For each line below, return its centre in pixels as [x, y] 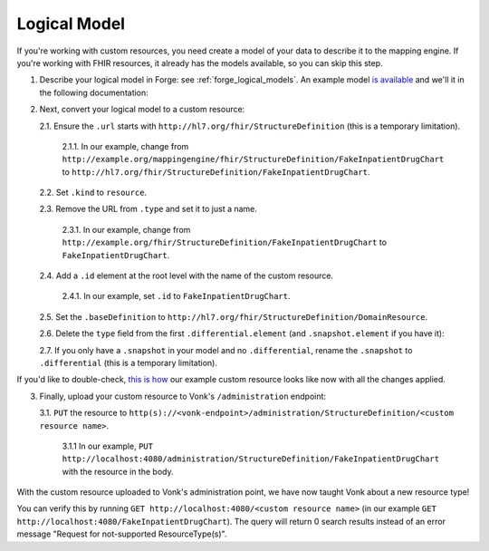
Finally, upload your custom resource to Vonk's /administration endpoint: [182, 396]
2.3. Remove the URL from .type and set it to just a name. [149, 209]
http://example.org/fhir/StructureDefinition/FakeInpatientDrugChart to [225, 242]
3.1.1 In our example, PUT [108, 446]
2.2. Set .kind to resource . [93, 193]
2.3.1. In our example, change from [126, 229]
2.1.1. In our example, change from [125, 146]
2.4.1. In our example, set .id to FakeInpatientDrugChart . [176, 296]
